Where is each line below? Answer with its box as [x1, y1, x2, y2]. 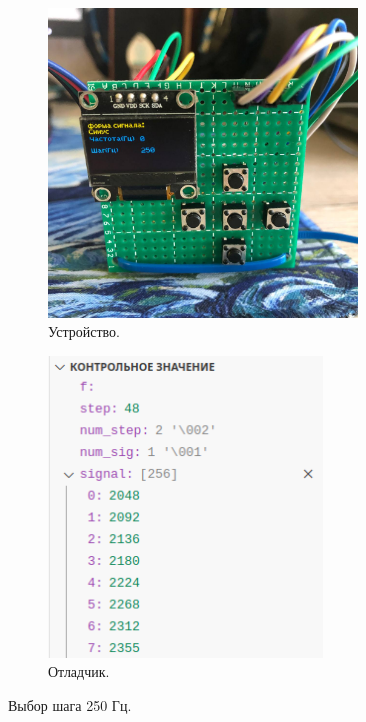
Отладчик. [48, 661, 110, 682]
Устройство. [48, 321, 120, 342]
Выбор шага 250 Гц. [8, 694, 132, 715]
